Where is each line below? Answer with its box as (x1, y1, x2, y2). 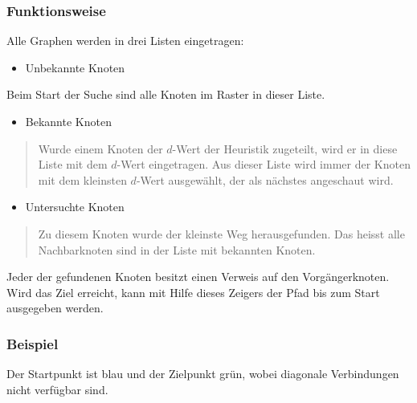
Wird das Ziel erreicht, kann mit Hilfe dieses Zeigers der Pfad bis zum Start (6, 283, 380, 300)
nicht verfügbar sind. (6, 381, 108, 397)
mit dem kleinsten (38, 171, 127, 188)
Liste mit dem (38, 156, 108, 173)
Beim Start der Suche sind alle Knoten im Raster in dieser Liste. (6, 86, 325, 103)
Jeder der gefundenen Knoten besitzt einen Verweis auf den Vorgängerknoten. (6, 268, 390, 285)
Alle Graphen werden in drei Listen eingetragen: (6, 32, 244, 49)
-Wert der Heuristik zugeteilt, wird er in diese (172, 140, 398, 157)
